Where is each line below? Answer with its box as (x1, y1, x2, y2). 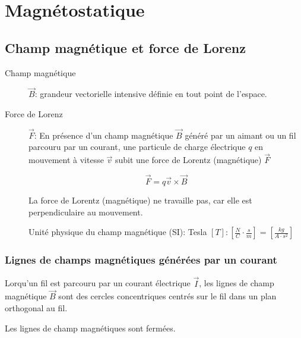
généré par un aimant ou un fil (185, 129, 296, 141)
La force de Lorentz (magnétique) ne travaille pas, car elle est (28, 194, 252, 206)
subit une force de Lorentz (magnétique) (115, 154, 262, 166)
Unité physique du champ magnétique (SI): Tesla (28, 226, 207, 238)
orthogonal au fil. (5, 302, 68, 314)
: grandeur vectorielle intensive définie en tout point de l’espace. (34, 87, 267, 100)
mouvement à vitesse (28, 154, 104, 166)
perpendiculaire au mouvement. (28, 205, 143, 218)
